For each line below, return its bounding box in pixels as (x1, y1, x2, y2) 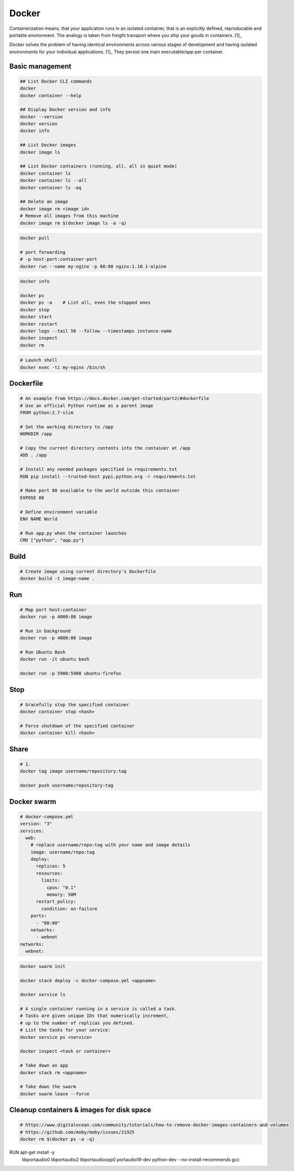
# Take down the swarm (20, 1084, 76, 1089)
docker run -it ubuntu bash (20, 656, 89, 662)
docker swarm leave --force (20, 1091, 89, 1097)
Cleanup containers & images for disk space (9, 1106, 152, 1114)
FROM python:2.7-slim (20, 410, 74, 416)
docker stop (20, 307, 50, 312)
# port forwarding (20, 249, 66, 255)
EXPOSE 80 (20, 495, 44, 501)
